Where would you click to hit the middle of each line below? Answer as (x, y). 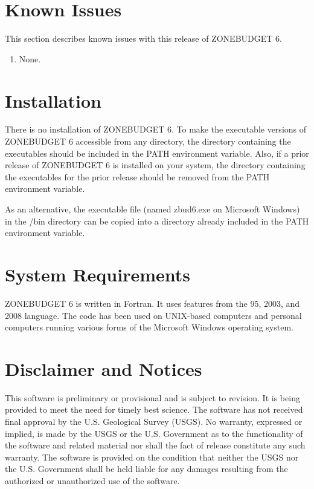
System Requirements (98, 274)
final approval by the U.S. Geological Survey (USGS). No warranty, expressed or (154, 421)
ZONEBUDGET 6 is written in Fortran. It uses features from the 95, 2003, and (152, 303)
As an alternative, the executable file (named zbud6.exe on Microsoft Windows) (152, 209)
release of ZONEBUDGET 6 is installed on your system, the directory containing (155, 165)
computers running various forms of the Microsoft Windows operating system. (149, 327)
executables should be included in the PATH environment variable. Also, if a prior (157, 153)
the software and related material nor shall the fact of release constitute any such (155, 445)
